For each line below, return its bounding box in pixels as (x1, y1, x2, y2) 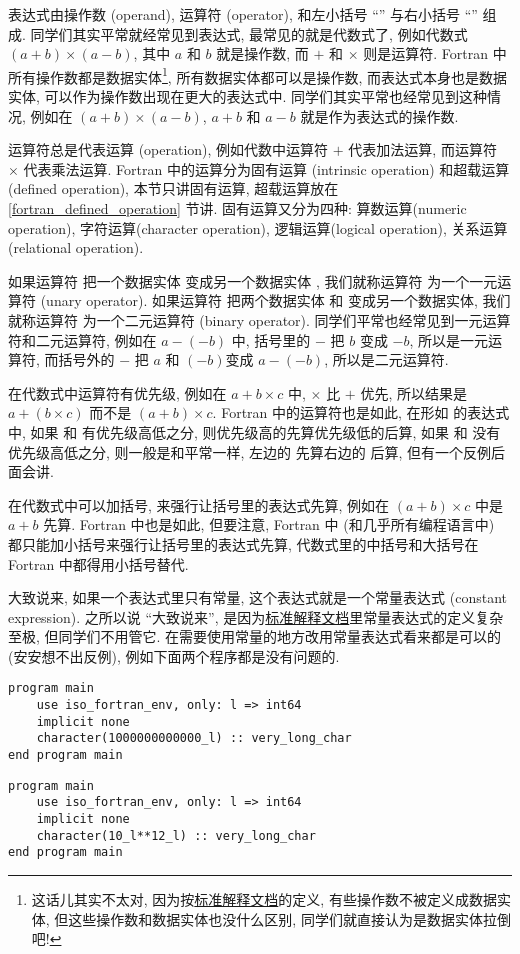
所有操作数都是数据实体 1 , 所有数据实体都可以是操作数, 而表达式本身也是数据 (8, 63, 507, 87)
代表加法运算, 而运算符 (348, 139, 497, 160)
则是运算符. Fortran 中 (363, 43, 507, 64)
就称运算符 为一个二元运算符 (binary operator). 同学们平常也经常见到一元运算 (8, 309, 511, 330)
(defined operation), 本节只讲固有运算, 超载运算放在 (8, 178, 339, 199)
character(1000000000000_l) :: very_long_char (36, 731, 352, 746)
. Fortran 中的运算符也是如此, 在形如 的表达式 (212, 402, 510, 423)
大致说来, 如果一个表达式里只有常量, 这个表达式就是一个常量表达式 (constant (8, 587, 508, 608)
